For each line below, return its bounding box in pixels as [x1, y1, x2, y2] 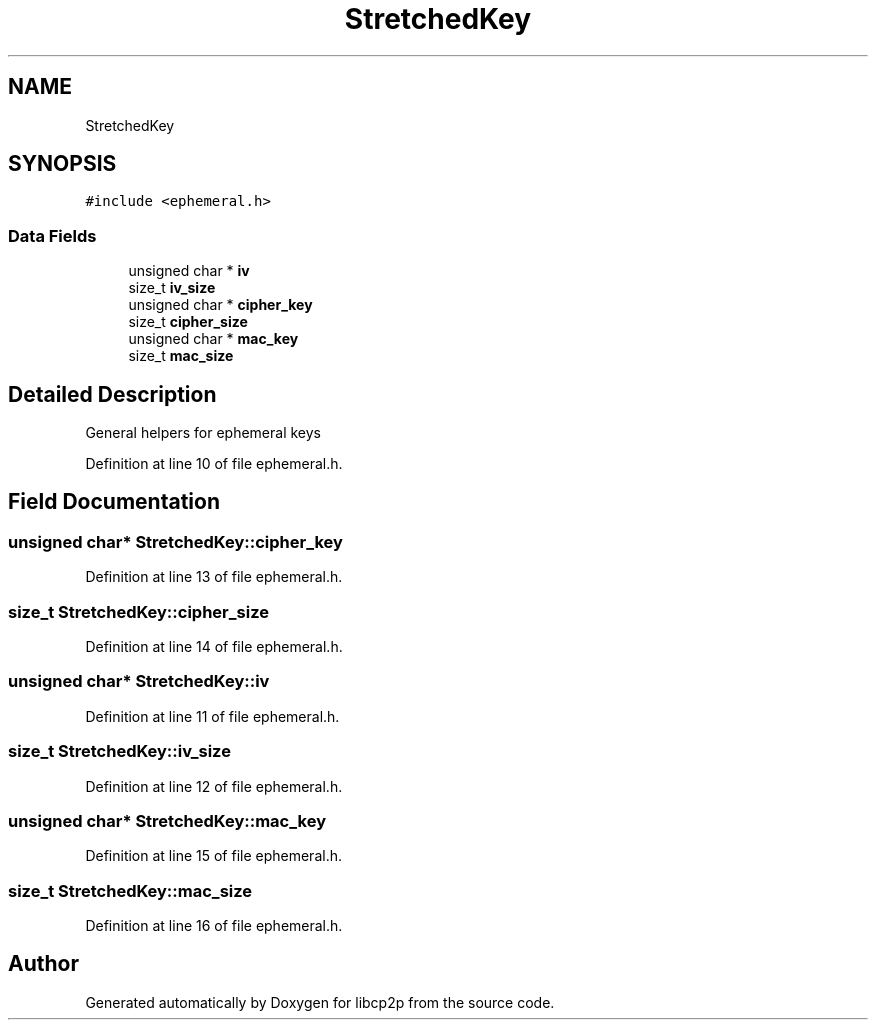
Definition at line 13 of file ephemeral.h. [85, 568, 343, 586]
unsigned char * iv [128, 262, 250, 280]
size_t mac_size [128, 347, 234, 365]
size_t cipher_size [128, 313, 248, 331]
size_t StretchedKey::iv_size [8, 741, 231, 762]
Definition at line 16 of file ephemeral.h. [85, 917, 343, 934]
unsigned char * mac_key [128, 330, 299, 348]
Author [8, 951, 79, 977]
